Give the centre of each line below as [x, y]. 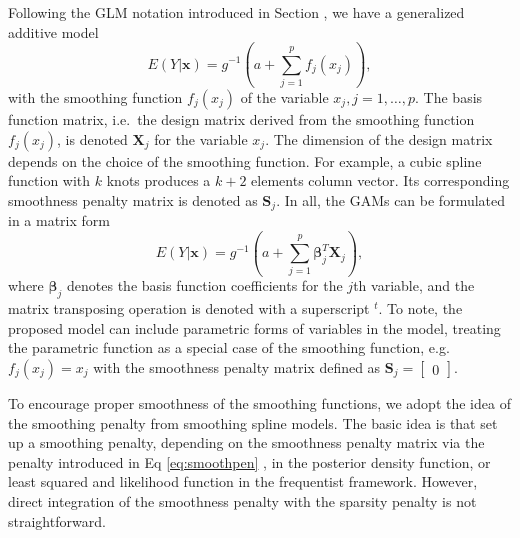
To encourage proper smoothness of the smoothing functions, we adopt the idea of [259, 403]
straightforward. [57, 520]
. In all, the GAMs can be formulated [391, 199]
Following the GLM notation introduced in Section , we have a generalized [236, 12]
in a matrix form [59, 220]
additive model [53, 31]
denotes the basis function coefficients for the [205, 285]
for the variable [201, 138]
